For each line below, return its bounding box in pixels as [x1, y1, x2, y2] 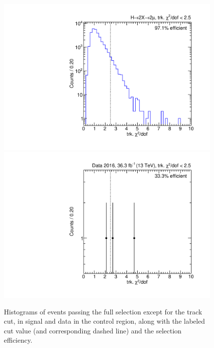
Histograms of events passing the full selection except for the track [4, 306, 202, 316]
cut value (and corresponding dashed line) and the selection [4, 325, 182, 335]
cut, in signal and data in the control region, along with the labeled [4, 316, 205, 326]
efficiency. [4, 335, 33, 345]
